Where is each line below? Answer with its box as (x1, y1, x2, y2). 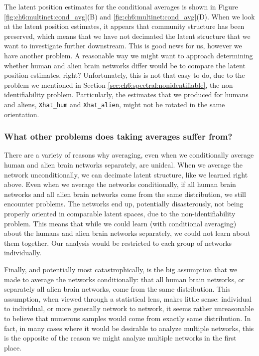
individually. (4, 247, 42, 258)
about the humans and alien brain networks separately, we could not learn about (4, 228, 251, 238)
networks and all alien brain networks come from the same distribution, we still (4, 188, 246, 199)
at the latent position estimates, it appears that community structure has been (4, 21, 245, 31)
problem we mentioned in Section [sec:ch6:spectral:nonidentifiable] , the (4, 79, 220, 90)
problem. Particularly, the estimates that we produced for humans (46, 89, 249, 100)
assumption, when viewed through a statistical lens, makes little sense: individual (4, 293, 252, 304)
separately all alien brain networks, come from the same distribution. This (4, 284, 231, 294)
